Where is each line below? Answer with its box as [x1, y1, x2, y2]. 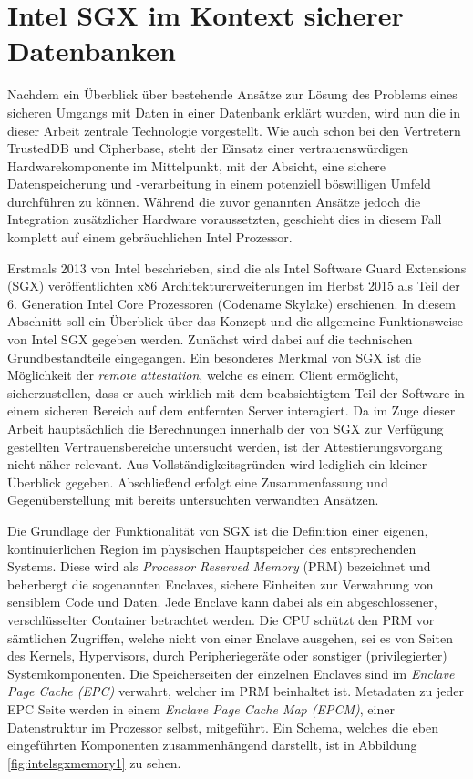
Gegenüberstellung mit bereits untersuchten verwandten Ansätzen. [7, 490, 379, 509]
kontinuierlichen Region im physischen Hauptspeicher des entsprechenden [7, 538, 416, 558]
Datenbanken [7, 32, 176, 69]
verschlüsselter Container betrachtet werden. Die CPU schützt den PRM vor [7, 610, 435, 629]
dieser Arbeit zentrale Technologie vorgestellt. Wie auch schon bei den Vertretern [7, 120, 461, 139]
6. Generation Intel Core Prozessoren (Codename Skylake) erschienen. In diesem [7, 293, 456, 313]
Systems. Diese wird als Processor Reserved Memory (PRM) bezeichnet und [7, 557, 431, 576]
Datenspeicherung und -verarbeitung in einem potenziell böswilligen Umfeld [7, 174, 431, 193]
